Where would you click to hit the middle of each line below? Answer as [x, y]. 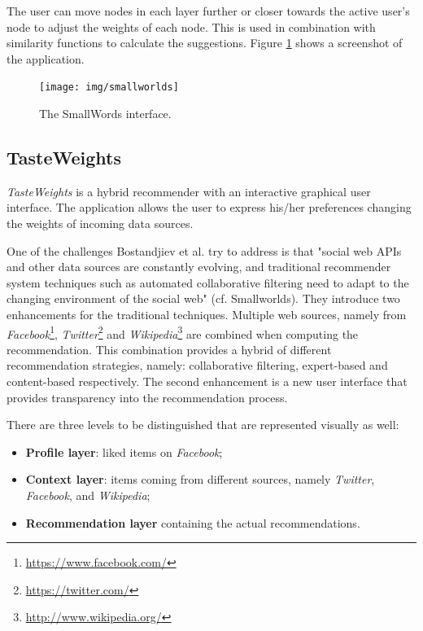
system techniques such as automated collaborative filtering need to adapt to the [208, 282]
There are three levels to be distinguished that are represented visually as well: [203, 425]
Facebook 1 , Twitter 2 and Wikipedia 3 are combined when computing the [183, 332]
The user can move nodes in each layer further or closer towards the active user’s [208, 11]
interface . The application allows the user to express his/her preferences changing [209, 207]
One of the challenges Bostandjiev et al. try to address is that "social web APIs [204, 250]
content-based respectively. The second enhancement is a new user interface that [207, 381]
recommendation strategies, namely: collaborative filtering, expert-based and [197, 365]
